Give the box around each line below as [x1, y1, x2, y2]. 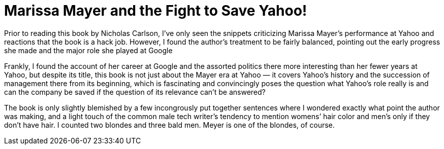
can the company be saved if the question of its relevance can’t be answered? [4, 87, 266, 96]
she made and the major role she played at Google [4, 46, 173, 55]
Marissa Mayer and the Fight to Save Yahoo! [4, 2, 307, 19]
